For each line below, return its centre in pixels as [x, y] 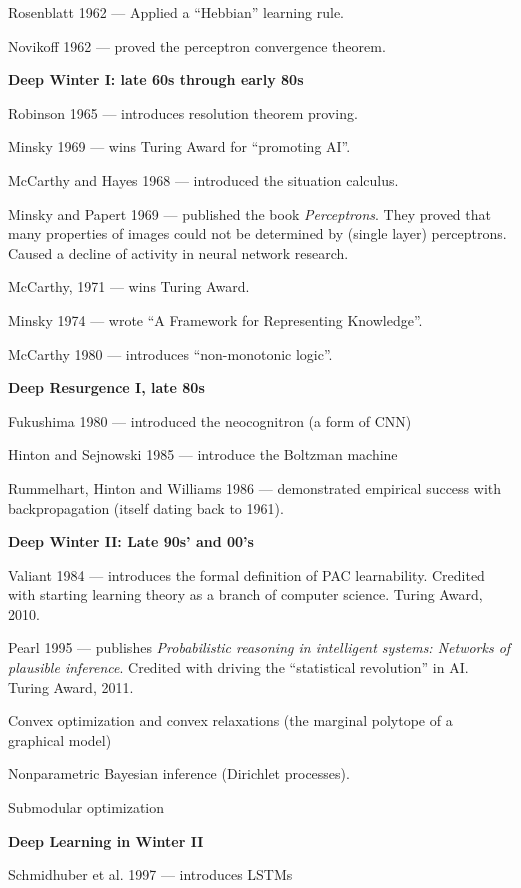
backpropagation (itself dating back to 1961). [146, 507]
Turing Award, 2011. [71, 686]
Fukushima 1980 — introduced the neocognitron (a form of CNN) [210, 420]
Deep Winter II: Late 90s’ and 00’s [131, 541]
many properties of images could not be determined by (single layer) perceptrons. [257, 233]
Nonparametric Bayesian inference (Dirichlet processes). [179, 773]
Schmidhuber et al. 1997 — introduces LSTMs [150, 874]
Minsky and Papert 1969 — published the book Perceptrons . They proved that [249, 213]
